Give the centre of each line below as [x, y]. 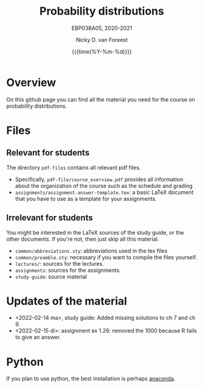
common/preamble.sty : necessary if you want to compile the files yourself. [106, 257]
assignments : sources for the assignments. [68, 270]
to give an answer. [38, 337]
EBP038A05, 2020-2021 [102, 28]
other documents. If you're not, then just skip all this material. [83, 239]
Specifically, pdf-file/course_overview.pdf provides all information [99, 179]
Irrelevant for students [50, 218]
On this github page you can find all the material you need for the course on [101, 99]
